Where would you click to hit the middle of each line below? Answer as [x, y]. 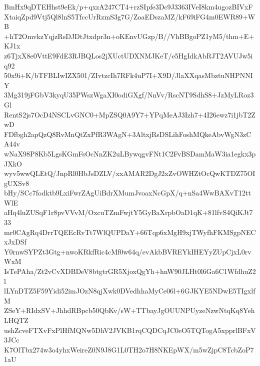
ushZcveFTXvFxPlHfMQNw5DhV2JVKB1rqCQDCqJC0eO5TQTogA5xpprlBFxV [130, 330]
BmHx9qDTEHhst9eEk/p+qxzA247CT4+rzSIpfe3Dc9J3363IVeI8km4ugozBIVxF [128, 6]
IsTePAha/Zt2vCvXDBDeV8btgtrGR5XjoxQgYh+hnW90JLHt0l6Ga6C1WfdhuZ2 [130, 271]
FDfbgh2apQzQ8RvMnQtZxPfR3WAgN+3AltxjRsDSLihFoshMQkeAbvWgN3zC [128, 134]
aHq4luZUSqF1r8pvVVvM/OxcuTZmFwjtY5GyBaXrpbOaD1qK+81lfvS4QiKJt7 [128, 212]
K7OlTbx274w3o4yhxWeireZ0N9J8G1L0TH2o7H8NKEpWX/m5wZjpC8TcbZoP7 [129, 349]
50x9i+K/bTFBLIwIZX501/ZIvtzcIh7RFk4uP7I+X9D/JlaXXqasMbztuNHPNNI [128, 75]
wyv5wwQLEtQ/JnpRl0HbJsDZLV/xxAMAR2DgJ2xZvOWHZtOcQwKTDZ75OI [130, 173]
